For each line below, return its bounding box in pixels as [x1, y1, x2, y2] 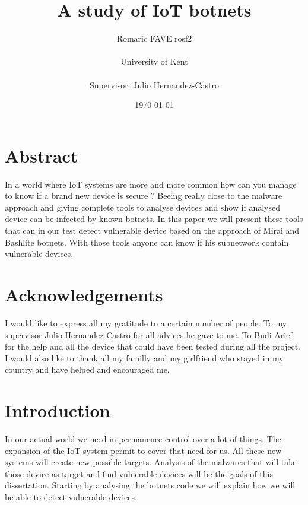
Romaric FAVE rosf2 [116, 32, 192, 45]
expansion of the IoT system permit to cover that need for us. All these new [5, 444, 282, 456]
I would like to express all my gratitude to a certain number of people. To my [5, 316, 287, 329]
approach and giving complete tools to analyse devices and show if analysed [5, 201, 280, 213]
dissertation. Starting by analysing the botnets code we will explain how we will [5, 479, 296, 491]
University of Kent [120, 55, 188, 68]
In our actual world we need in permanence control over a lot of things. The [5, 433, 281, 444]
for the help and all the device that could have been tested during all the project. [5, 340, 300, 352]
